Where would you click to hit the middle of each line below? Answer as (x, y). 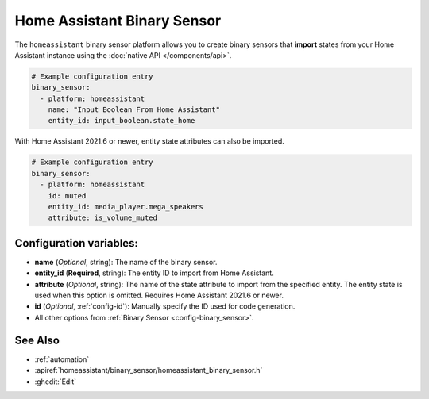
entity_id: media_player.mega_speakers (126, 207)
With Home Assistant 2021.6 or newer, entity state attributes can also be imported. (150, 141)
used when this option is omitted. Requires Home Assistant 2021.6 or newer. (159, 295)
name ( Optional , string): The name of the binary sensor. (126, 262)
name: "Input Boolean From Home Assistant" (134, 110)
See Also (37, 340)
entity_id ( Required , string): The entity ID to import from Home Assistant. (154, 273)
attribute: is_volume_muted (103, 218)
